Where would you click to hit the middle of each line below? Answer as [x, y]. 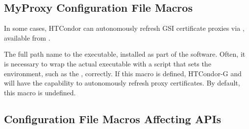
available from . [27, 37]
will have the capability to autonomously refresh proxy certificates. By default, [122, 83]
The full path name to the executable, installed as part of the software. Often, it [125, 54]
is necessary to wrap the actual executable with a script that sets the [108, 63]
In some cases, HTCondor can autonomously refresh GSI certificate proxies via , [124, 28]
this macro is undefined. [40, 92]
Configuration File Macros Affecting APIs [113, 118]
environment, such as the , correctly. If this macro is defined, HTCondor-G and [123, 73]
